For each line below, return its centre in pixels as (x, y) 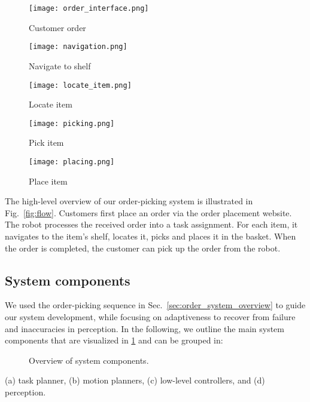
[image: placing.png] (72, 162)
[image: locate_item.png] (80, 85)
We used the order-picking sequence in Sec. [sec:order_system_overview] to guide (155, 305)
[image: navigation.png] (78, 47)
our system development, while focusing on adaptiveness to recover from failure (150, 317)
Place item (48, 181)
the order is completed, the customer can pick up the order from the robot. (143, 248)
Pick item (46, 142)
